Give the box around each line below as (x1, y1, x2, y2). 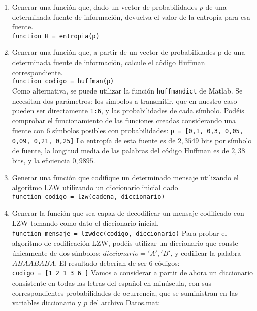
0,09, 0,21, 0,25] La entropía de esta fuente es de (12, 135, 176, 146)
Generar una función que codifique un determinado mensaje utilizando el (12, 172, 239, 182)
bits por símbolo (201, 135, 252, 146)
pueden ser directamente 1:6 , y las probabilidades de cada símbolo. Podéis (12, 105, 244, 116)
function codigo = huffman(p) (12, 78, 114, 85)
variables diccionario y (12, 297, 82, 308)
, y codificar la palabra (170, 247, 241, 258)
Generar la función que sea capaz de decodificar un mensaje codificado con (12, 207, 244, 218)
